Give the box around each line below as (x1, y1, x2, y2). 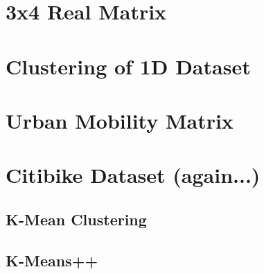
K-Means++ (6, 249, 98, 271)
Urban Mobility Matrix (6, 106, 234, 134)
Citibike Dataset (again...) (6, 161, 261, 189)
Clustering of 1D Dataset (6, 51, 251, 80)
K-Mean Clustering (6, 208, 147, 229)
